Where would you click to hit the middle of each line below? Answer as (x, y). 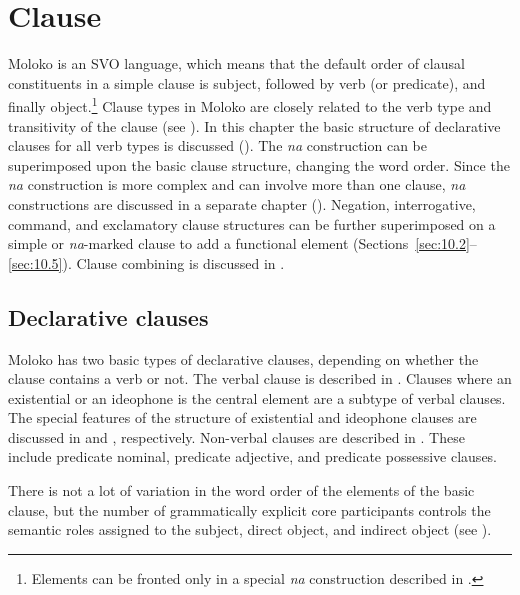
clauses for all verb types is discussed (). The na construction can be (218, 145)
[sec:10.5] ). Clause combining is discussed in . (146, 262)
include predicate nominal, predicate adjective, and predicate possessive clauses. (253, 456)
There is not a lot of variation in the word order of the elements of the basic (241, 490)
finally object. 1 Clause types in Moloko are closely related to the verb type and (250, 104)
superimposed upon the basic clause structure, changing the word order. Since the (259, 164)
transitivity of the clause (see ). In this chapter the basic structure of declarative (254, 125)
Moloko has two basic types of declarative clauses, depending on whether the (243, 358)
